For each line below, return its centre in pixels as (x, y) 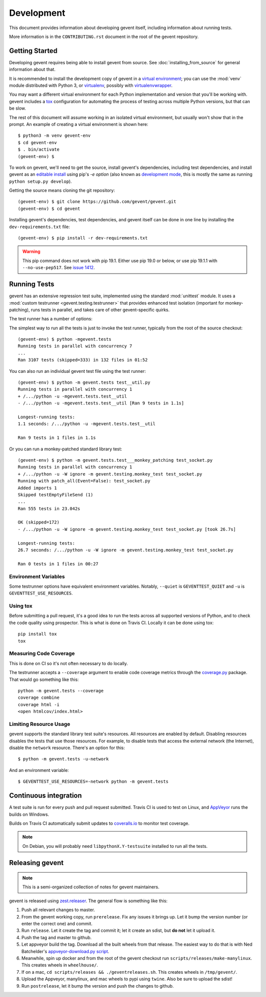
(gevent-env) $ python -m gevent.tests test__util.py (84, 382)
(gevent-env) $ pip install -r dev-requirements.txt (83, 238)
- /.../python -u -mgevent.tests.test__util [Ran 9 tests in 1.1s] (101, 403)
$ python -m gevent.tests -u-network (64, 759)
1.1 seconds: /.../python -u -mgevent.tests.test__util (87, 424)
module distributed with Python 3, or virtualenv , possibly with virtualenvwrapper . (91, 85)
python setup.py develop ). (41, 181)
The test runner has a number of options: (51, 319)
